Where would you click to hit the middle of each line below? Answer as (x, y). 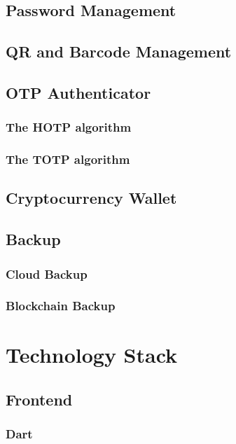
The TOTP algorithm (68, 159)
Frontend (39, 400)
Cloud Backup (47, 273)
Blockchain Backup (61, 306)
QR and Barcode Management (119, 51)
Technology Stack (92, 355)
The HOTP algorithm (69, 127)
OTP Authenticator (78, 92)
